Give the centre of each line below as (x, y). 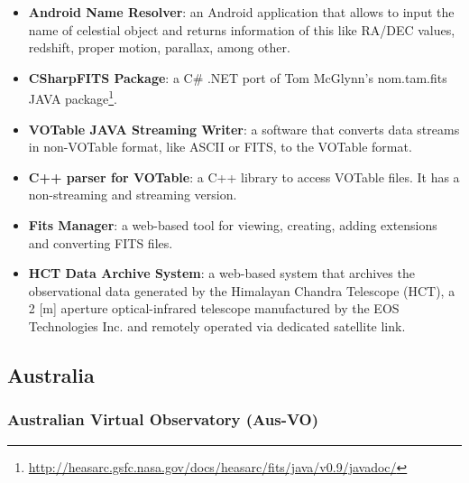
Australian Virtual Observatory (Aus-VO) (163, 419)
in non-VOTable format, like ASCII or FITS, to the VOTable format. (220, 147)
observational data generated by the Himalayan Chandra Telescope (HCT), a (242, 290)
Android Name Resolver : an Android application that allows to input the (241, 12)
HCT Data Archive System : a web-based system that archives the (221, 273)
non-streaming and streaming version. (133, 195)
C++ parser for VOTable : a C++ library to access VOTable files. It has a (244, 176)
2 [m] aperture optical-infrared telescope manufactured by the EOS (214, 308)
